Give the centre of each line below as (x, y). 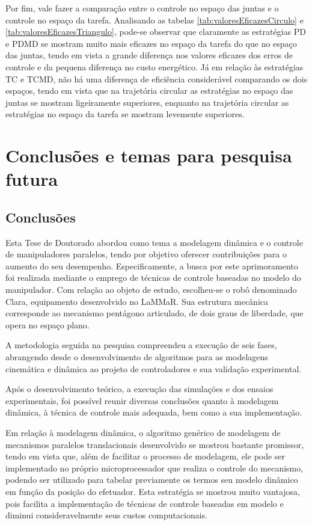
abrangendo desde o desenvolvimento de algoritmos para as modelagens (137, 357)
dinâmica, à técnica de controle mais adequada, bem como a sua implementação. (154, 412)
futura (32, 179)
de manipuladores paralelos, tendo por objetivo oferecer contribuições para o (146, 254)
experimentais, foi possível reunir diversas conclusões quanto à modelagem (142, 400)
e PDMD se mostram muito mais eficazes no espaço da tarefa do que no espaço (151, 43)
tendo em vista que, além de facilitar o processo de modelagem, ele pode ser (145, 456)
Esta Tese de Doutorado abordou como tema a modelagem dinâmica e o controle (154, 242)
